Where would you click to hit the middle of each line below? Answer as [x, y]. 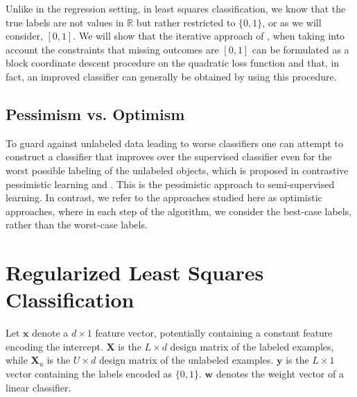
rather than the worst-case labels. [77, 225]
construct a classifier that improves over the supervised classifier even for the [169, 157]
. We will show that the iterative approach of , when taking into [209, 36]
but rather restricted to [186, 22]
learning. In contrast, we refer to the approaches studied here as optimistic [164, 197]
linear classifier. [38, 387]
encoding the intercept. [54, 346]
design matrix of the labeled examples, [252, 346]
